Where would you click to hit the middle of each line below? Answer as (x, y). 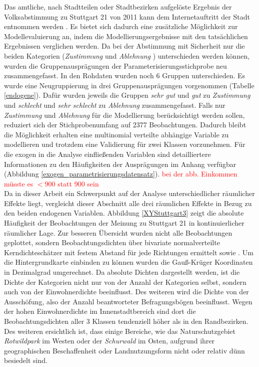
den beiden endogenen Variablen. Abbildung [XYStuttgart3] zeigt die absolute (124, 213)
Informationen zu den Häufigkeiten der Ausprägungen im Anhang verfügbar (120, 164)
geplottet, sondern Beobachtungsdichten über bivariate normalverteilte (112, 242)
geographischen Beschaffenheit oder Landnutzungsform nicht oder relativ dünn (124, 350)
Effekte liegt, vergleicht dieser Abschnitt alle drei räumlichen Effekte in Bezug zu (128, 203)
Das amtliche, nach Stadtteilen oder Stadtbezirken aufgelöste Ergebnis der (118, 7)
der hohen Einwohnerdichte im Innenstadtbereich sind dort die (100, 311)
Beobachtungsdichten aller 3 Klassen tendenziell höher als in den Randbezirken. (126, 321)
